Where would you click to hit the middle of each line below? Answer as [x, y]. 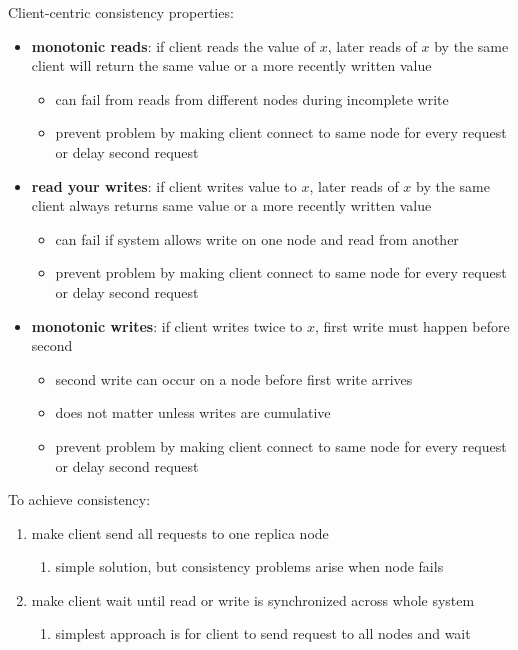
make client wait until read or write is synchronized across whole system [253, 599]
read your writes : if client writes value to [164, 185]
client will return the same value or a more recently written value [231, 65]
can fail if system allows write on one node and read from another [257, 238]
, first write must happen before [412, 325]
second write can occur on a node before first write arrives [234, 378]
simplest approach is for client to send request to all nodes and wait [263, 633]
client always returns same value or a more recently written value [231, 205]
